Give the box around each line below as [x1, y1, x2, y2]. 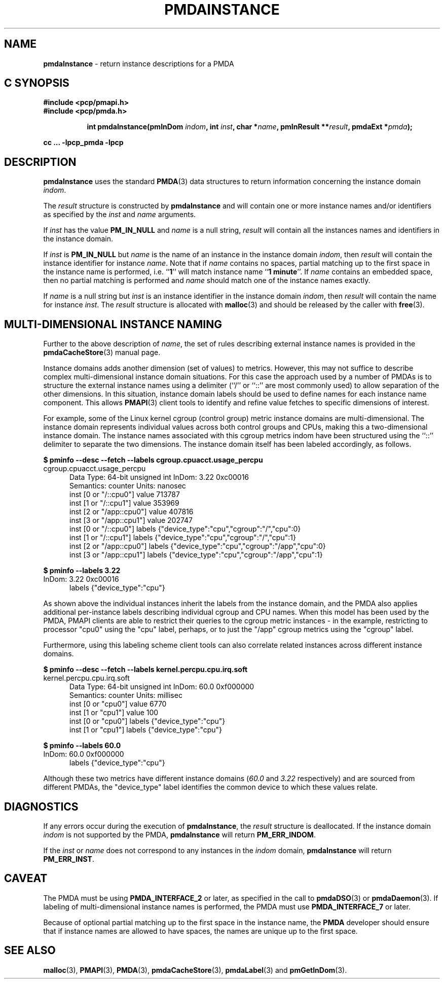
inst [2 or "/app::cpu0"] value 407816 [69, 507, 194, 516]
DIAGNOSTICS [4, 800, 79, 813]
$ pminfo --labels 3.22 [43, 566, 121, 575]
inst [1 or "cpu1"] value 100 [69, 708, 159, 717]
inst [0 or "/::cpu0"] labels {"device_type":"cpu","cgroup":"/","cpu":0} [69, 524, 301, 534]
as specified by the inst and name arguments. [43, 210, 196, 219]
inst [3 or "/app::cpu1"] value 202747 [69, 516, 193, 525]
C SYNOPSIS [4, 77, 69, 90]
